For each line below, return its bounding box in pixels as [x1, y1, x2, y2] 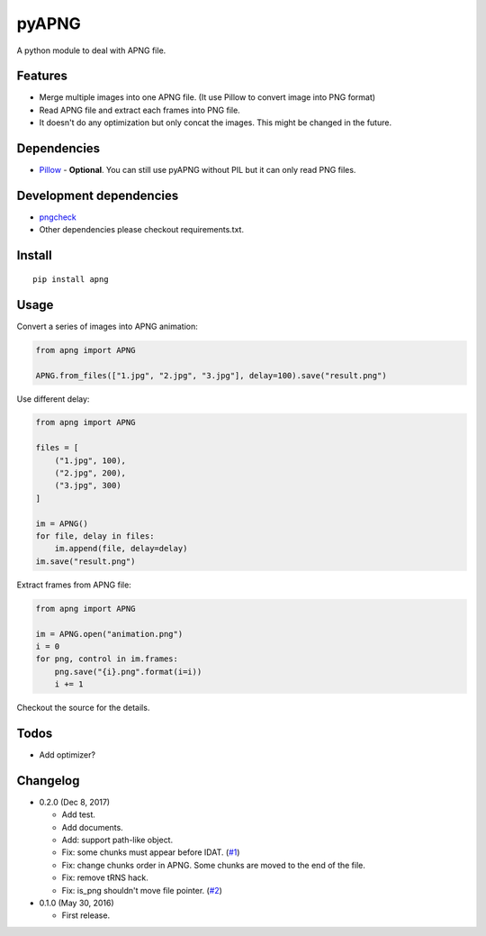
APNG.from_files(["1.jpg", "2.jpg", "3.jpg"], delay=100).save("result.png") [35, 370, 387, 380]
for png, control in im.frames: [35, 654, 179, 664]
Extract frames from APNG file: [16, 579, 132, 590]
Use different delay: [16, 393, 90, 404]
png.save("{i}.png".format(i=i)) [54, 667, 202, 677]
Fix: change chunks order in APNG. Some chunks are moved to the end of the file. [61, 859, 366, 870]
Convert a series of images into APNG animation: [16, 321, 198, 332]
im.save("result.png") [35, 556, 136, 567]
